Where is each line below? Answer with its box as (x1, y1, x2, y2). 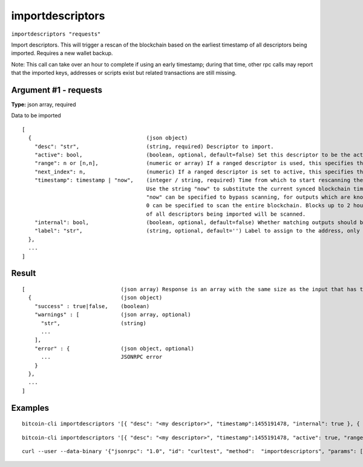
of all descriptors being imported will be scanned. (146, 210, 306, 217)
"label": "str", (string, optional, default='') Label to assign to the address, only (34, 227, 360, 234)
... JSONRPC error (41, 353, 163, 361)
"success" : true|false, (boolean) (34, 303, 150, 309)
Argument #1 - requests (11, 85, 103, 95)
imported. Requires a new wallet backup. (11, 50, 113, 57)
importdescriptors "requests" (11, 30, 101, 37)
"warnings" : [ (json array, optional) (34, 311, 191, 318)
